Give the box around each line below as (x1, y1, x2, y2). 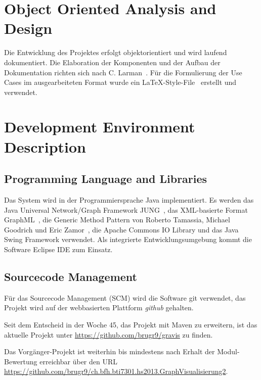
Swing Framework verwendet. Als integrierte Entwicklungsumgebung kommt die (4, 234, 252, 245)
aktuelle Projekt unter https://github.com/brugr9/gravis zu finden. (4, 329, 213, 340)
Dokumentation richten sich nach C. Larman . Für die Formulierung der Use (4, 67, 242, 77)
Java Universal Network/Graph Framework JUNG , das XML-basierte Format (4, 204, 248, 215)
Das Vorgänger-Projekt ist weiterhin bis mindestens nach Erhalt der (4, 346, 215, 357)
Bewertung (4, 356, 37, 366)
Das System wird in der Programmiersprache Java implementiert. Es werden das (4, 195, 254, 205)
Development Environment (4, 116, 195, 137)
